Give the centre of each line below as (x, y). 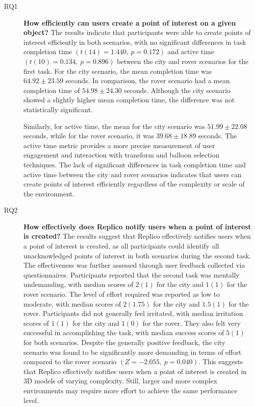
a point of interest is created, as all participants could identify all (121, 246)
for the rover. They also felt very (191, 323)
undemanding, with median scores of (78, 284)
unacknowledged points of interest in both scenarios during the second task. (137, 255)
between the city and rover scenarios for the (183, 61)
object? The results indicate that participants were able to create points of (137, 32)
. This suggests (221, 361)
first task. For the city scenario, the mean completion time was (118, 71)
